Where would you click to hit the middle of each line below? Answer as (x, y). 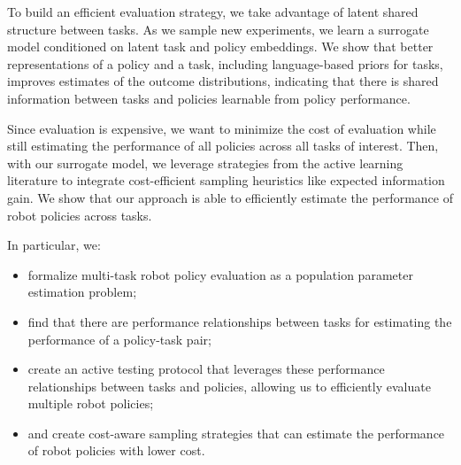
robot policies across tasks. (80, 215)
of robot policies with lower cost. (116, 450)
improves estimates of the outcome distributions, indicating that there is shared (223, 81)
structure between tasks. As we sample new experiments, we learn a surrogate (218, 29)
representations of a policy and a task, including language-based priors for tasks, (225, 63)
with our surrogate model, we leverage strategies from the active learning (205, 163)
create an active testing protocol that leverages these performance (206, 369)
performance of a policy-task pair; (119, 339)
